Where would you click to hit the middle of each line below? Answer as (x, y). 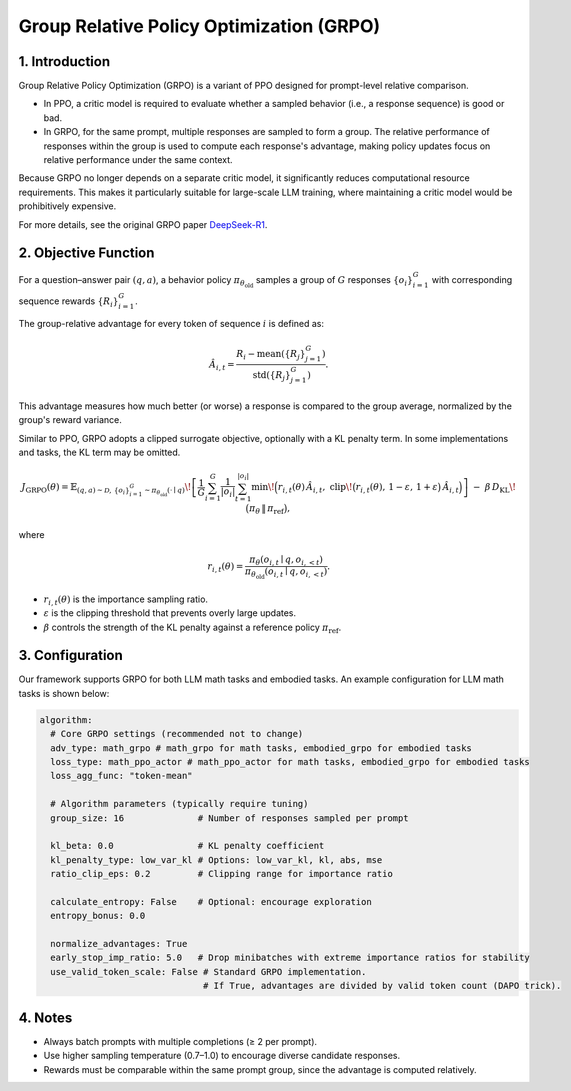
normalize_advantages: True (119, 944)
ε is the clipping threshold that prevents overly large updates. (170, 613)
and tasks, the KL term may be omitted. (99, 452)
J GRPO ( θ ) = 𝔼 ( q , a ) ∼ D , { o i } (75, 489)
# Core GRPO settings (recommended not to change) (177, 734)
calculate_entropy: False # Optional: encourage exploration (211, 901)
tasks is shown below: (64, 693)
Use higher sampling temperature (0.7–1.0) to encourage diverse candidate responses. (221, 1056)
